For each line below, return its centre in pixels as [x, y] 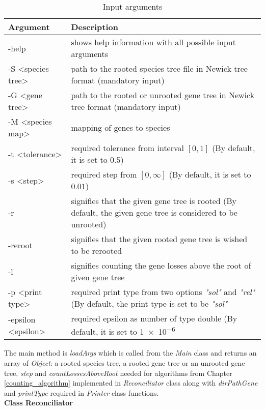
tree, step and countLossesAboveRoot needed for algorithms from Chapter [118, 373]
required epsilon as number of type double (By [154, 318]
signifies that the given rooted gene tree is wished [159, 239]
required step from [104, 174]
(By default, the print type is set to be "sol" [149, 303]
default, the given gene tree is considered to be [154, 212]
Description [95, 27]
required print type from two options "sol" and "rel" [163, 292]
